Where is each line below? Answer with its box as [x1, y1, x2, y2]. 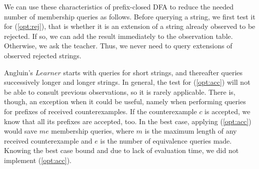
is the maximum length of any [144, 126, 237, 136]
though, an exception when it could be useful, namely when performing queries [4, 96, 246, 107]
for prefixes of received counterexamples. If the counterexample [4, 106, 197, 116]
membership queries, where [51, 126, 134, 136]
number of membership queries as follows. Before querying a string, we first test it [4, 11, 255, 21]
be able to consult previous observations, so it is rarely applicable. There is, [4, 86, 235, 97]
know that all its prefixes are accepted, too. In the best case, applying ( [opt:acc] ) [4, 116, 251, 126]
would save [4, 126, 37, 136]
